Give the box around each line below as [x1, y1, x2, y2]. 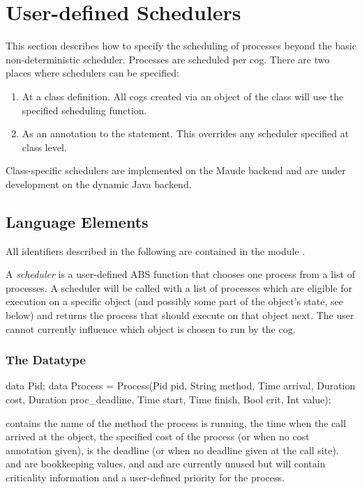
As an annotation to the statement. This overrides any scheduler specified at [22, 126, 349, 141]
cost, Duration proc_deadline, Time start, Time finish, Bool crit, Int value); [6, 392, 331, 407]
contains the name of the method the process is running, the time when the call [6, 415, 347, 430]
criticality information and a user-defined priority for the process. [6, 470, 285, 485]
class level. [22, 139, 67, 154]
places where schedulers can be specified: [6, 65, 179, 80]
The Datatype [6, 351, 86, 368]
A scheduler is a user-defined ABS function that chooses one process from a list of [6, 267, 355, 281]
